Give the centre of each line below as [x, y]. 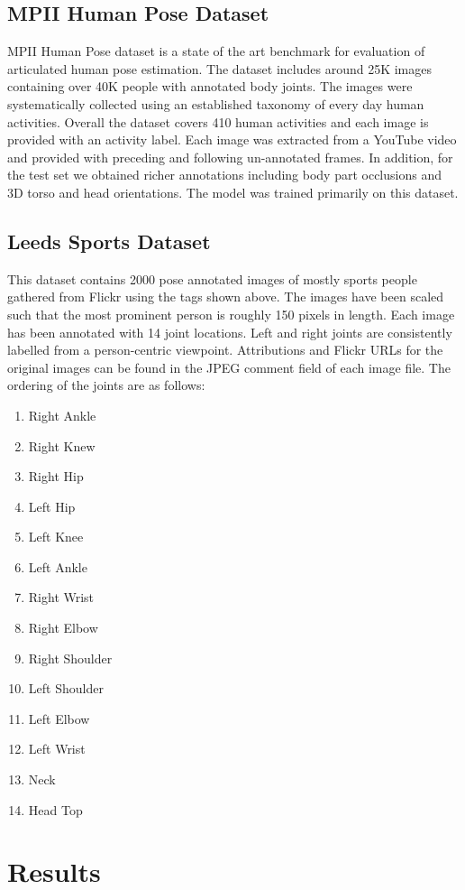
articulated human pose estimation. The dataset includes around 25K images [220, 68]
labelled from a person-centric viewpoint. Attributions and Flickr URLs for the [225, 350]
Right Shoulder [70, 658]
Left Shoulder [66, 688]
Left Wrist [57, 749]
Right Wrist [61, 597]
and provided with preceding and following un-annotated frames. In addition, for [230, 157]
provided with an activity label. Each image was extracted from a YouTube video [232, 139]
